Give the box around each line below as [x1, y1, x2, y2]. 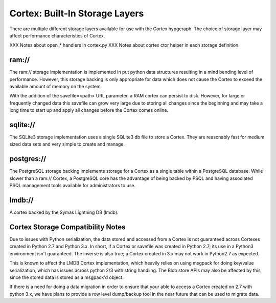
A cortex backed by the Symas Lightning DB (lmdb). [9, 209, 119, 215]
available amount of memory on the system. [9, 84, 102, 90]
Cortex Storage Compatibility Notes [9, 223, 126, 231]
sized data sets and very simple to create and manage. [9, 141, 125, 147]
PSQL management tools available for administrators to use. [9, 183, 135, 189]
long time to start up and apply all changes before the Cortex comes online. [9, 107, 169, 113]
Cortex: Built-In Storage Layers [9, 8, 144, 19]
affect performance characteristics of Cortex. [9, 32, 105, 38]
